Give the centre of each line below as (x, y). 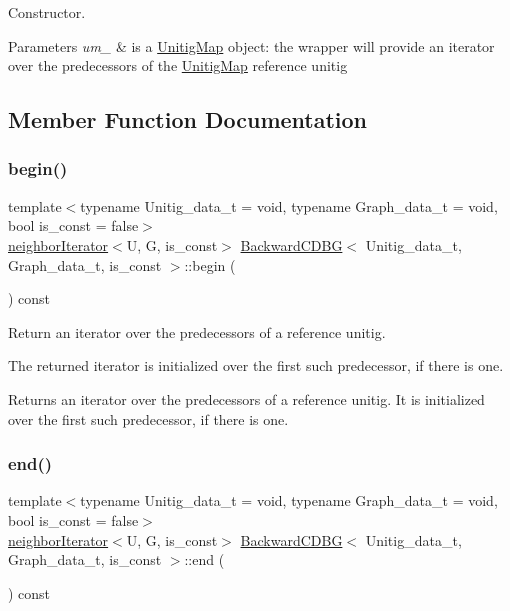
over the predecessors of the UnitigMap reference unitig (178, 65)
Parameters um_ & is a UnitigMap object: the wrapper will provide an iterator (251, 45)
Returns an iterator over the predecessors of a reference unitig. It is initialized (246, 398)
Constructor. (47, 12)
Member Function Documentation (188, 119)
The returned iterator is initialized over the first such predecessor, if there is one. (256, 365)
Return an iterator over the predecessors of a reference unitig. (197, 331)
